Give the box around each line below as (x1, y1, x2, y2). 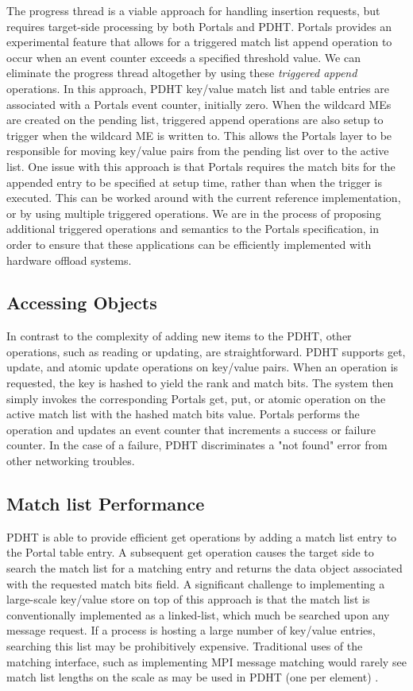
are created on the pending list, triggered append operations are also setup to (6, 111, 384, 128)
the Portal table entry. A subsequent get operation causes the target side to (6, 544, 374, 561)
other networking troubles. (6, 452, 135, 469)
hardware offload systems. (6, 251, 132, 268)
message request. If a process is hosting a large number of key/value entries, (6, 622, 376, 639)
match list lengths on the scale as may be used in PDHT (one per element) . (6, 669, 379, 685)
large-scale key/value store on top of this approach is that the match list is (6, 591, 370, 608)
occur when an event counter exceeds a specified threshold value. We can (6, 49, 361, 65)
